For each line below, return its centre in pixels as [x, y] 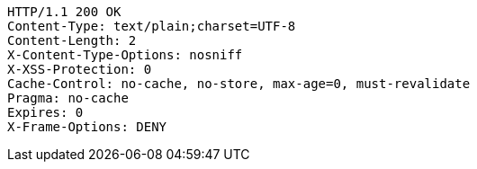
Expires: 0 [45, 112]
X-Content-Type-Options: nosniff [125, 55]
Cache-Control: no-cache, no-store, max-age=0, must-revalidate [239, 84]
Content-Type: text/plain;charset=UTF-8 [152, 26]
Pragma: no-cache [68, 98]
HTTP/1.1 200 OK [64, 12]
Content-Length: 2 [72, 40]
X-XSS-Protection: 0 [80, 69]
